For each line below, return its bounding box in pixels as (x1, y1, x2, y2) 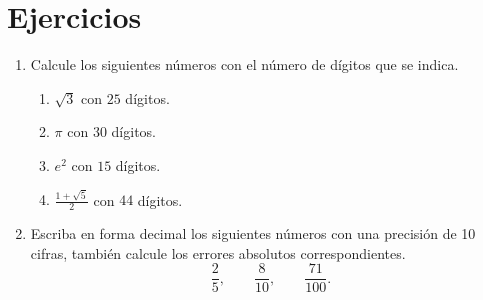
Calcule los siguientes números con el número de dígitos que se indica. (30, 54, 459, 75)
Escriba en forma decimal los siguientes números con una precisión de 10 (30, 223, 476, 244)
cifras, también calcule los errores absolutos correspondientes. (30, 242, 406, 263)
